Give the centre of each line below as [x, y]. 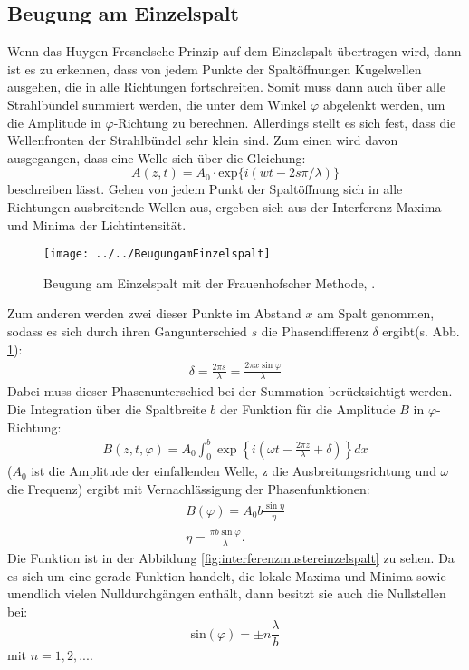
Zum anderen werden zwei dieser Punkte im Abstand [154, 313]
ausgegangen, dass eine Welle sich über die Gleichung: [157, 157]
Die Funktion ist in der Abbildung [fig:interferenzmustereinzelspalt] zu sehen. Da [231, 557]
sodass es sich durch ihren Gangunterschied [127, 330]
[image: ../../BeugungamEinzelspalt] [157, 254]
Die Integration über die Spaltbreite [107, 408]
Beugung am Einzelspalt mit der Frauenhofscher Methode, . [210, 282]
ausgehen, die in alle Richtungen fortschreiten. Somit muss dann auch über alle [227, 87]
